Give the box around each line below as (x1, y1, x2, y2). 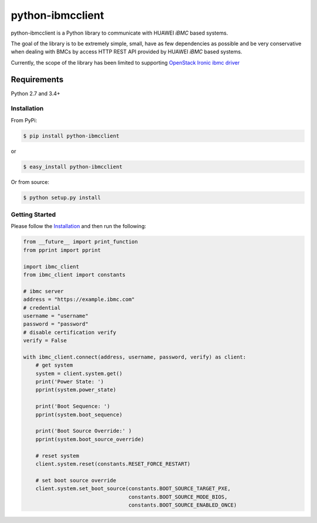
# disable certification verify (23, 329, 117, 336)
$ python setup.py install (23, 194, 101, 201)
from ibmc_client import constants (23, 271, 126, 278)
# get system (35, 362, 73, 368)
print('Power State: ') (35, 378, 104, 385)
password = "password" (23, 321, 89, 327)
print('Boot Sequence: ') (35, 403, 110, 410)
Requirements (11, 74, 64, 85)
